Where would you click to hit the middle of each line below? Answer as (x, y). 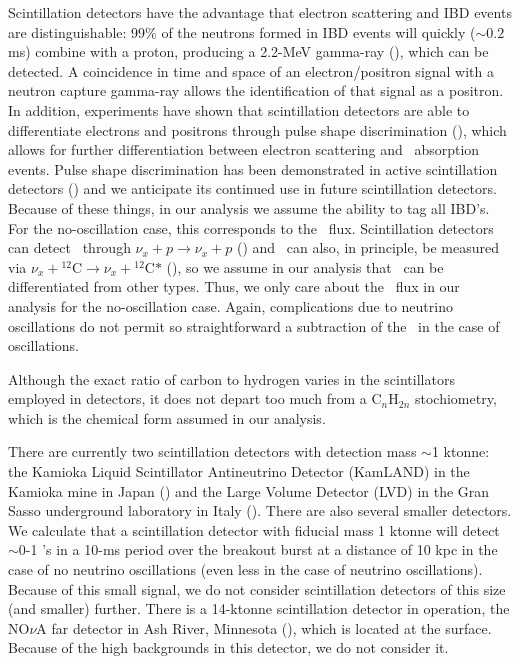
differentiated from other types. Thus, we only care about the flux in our (234, 286)
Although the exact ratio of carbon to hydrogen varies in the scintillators (231, 378)
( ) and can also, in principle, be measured (367, 247)
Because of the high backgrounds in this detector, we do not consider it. (228, 647)
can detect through (69, 247)
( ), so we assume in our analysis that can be (305, 266)
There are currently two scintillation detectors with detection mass (212, 451)
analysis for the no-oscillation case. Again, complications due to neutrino (230, 305)
